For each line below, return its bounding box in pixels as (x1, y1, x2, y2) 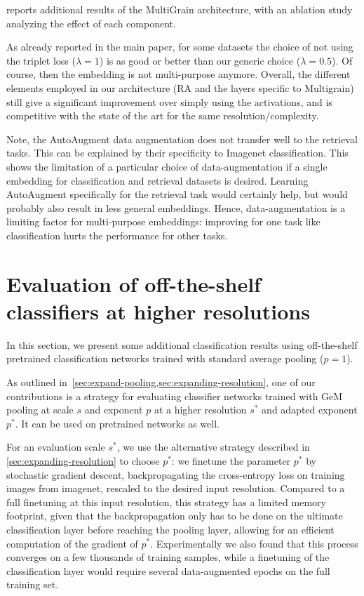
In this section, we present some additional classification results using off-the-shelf (6, 337, 358, 352)
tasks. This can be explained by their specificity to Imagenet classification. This (6, 145, 349, 160)
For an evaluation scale (6, 439, 105, 454)
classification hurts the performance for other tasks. (6, 227, 228, 242)
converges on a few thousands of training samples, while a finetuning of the (6, 550, 330, 564)
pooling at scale (6, 402, 74, 417)
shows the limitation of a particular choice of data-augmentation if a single (6, 159, 328, 173)
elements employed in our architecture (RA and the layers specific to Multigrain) (6, 80, 354, 95)
